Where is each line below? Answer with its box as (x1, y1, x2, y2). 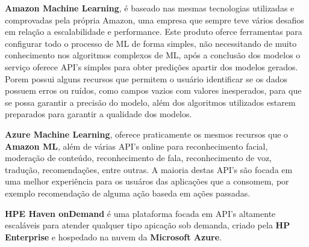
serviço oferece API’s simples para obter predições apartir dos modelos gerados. (5, 60, 298, 73)
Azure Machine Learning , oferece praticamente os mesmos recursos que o (5, 127, 289, 140)
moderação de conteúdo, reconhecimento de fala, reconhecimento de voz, (5, 151, 272, 164)
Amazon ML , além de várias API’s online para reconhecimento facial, (5, 139, 268, 152)
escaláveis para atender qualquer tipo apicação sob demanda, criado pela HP (5, 219, 290, 231)
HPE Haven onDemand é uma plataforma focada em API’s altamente (5, 207, 276, 219)
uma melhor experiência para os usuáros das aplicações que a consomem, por (5, 175, 289, 188)
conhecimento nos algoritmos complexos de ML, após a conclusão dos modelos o (5, 49, 301, 61)
